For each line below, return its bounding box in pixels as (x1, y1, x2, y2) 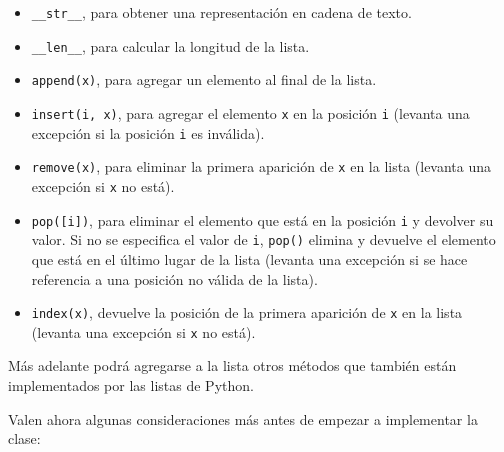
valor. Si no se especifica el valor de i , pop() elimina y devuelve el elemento (31, 229, 496, 250)
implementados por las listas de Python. (8, 375, 254, 395)
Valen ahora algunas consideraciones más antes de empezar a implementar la (8, 408, 478, 429)
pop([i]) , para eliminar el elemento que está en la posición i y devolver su (31, 209, 494, 230)
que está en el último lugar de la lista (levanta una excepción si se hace (31, 248, 468, 269)
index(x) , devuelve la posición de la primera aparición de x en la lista (31, 302, 463, 323)
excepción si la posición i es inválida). (31, 122, 265, 143)
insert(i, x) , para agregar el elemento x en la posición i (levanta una (31, 102, 470, 123)
